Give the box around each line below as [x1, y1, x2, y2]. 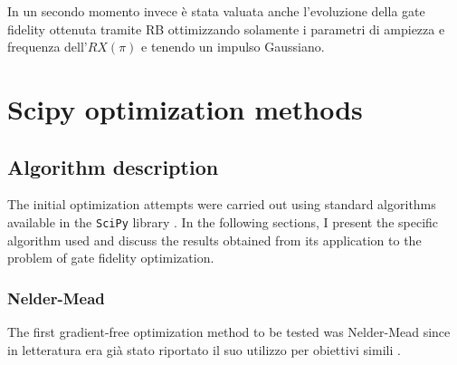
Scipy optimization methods [7, 90, 363, 127]
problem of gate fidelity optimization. [7, 248, 214, 267]
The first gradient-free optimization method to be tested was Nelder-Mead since [7, 322, 451, 341]
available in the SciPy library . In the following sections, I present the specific [7, 212, 439, 231]
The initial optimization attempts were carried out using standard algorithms [7, 195, 436, 214]
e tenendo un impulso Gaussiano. [141, 37, 325, 56]
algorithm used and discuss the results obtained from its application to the [7, 230, 422, 249]
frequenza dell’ [7, 37, 88, 56]
